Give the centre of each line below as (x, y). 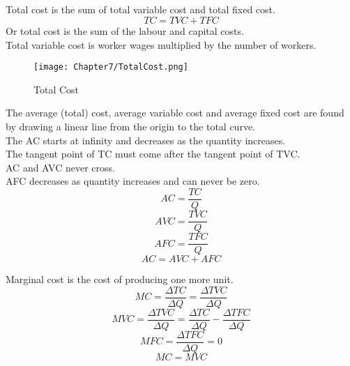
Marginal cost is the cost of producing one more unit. (120, 279)
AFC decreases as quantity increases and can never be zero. (133, 181)
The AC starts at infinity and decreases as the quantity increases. (146, 140)
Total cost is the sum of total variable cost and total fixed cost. (140, 9)
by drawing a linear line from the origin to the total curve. (130, 127)
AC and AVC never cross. (60, 167)
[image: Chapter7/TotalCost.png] (111, 67)
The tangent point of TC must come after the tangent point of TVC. (153, 154)
